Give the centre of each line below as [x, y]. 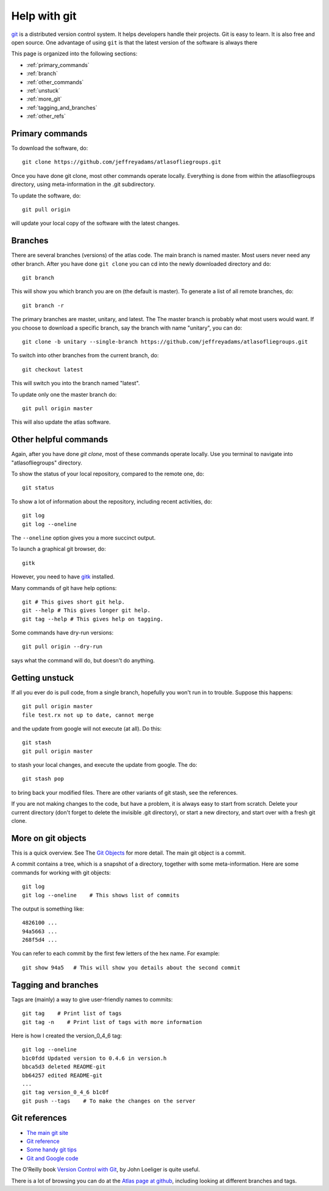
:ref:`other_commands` [55, 82]
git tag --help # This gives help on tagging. [93, 619]
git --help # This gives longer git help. [87, 610]
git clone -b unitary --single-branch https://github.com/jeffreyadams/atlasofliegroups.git [165, 342]
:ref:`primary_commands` [58, 65]
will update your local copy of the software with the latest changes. [95, 223]
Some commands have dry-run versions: [62, 633]
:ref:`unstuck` [43, 90]
